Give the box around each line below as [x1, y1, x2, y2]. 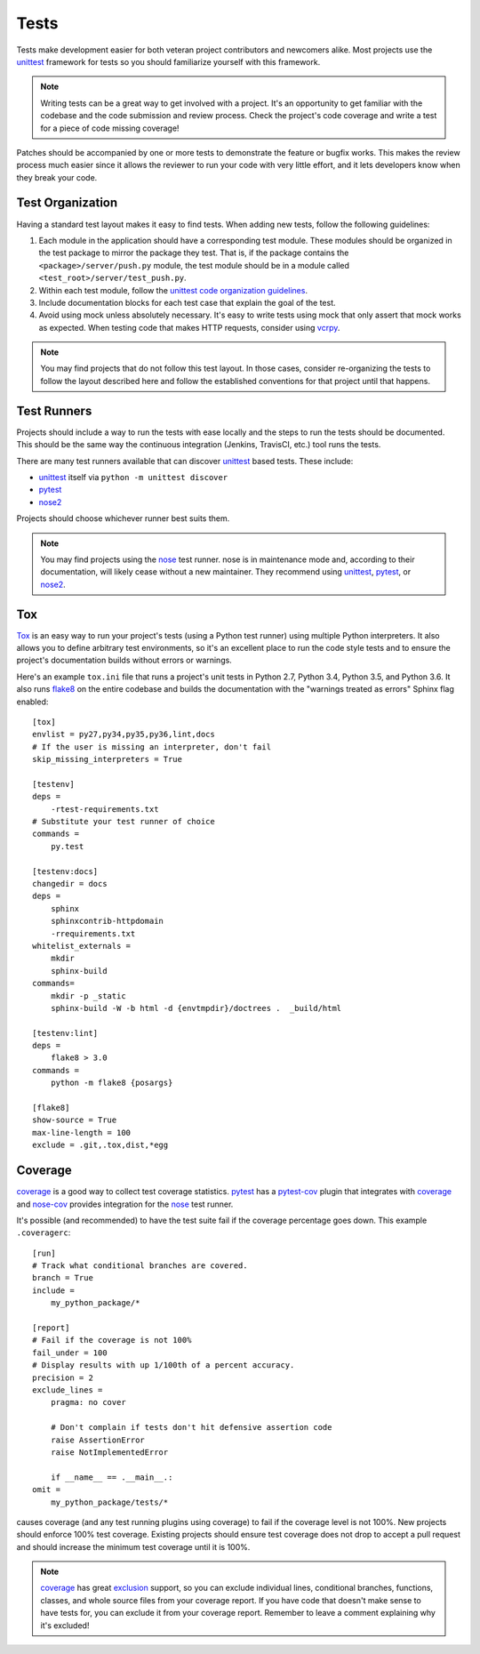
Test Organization [16, 196, 118, 211]
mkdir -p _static [50, 991, 126, 1000]
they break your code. [16, 172, 98, 182]
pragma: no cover [50, 1397, 126, 1408]
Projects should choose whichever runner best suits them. [16, 513, 230, 524]
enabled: [16, 696, 49, 707]
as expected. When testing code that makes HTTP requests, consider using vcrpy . [38, 322, 340, 333]
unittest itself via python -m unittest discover [38, 471, 228, 482]
